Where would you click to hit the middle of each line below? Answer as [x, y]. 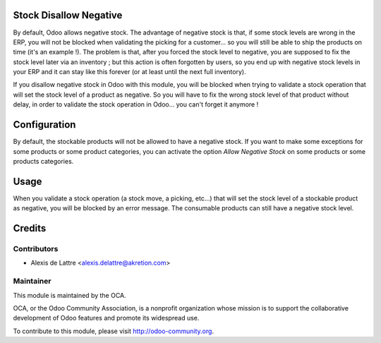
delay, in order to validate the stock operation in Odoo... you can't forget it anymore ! [136, 104]
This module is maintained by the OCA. [69, 295]
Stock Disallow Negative [68, 15]
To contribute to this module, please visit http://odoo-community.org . [114, 331]
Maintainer [32, 281]
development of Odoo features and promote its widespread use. [106, 318]
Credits [30, 228]
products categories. [43, 161]
